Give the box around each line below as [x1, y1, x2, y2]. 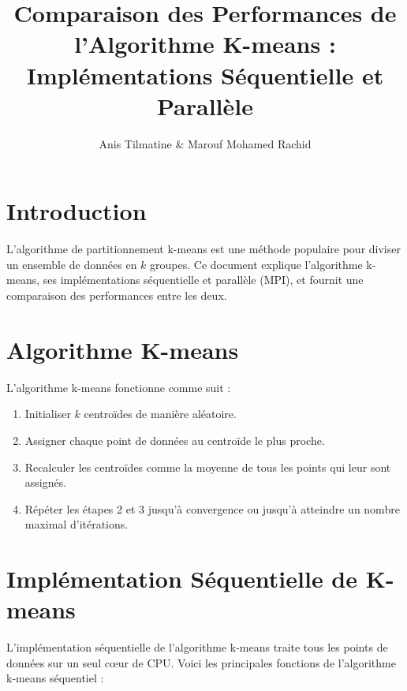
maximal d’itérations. [24, 516, 129, 532]
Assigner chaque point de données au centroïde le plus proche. [24, 431, 325, 448]
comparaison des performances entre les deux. [6, 287, 227, 303]
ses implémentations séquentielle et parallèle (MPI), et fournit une [43, 271, 364, 288]
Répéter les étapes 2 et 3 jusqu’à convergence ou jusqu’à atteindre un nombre [24, 500, 400, 517]
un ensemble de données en [6, 256, 137, 272]
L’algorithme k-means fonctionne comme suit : [6, 379, 231, 395]
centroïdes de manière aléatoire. [84, 405, 237, 422]
